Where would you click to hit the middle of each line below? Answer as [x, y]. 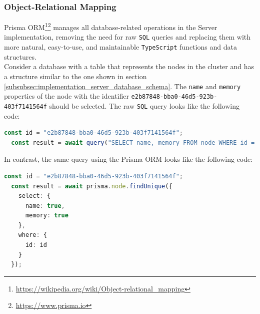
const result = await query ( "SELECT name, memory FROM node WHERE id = [133, 142]
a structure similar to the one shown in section [75, 76]
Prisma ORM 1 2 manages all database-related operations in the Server [111, 26]
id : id [36, 245]
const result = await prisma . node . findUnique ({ [92, 186]
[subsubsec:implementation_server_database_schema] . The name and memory [122, 86]
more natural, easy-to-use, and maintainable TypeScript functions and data [120, 47]
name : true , [45, 206]
